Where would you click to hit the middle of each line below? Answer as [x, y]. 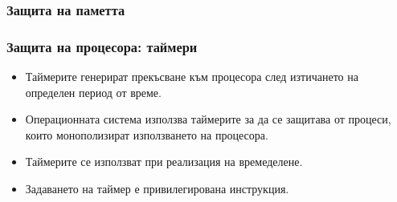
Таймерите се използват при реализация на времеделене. [164, 162]
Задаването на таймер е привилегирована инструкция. [157, 189]
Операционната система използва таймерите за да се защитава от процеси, [208, 119]
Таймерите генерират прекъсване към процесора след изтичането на [192, 77]
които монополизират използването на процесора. [147, 134]
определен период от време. [93, 92]
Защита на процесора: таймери [102, 46]
